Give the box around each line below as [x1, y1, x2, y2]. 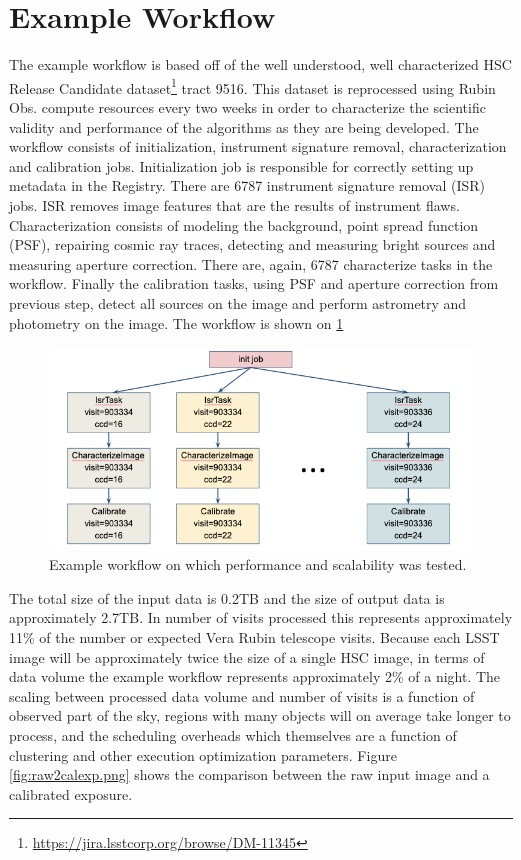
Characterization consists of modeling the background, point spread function [9, 214, 479, 235]
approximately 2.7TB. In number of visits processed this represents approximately [9, 607, 513, 628]
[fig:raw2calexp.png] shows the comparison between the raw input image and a [9, 764, 490, 785]
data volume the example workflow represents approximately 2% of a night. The [9, 666, 501, 687]
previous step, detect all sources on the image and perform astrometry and [9, 292, 467, 313]
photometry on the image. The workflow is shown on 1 [9, 312, 344, 333]
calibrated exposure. [9, 783, 133, 804]
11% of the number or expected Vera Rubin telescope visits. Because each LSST [9, 627, 500, 648]
